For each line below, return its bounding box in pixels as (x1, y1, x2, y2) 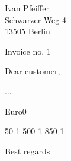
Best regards (5, 144, 50, 157)
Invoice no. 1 (5, 45, 51, 57)
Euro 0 (5, 105, 27, 117)
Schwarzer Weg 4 (5, 13, 66, 26)
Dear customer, (5, 65, 60, 77)
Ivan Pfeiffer (5, 2, 49, 14)
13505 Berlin (5, 25, 50, 37)
